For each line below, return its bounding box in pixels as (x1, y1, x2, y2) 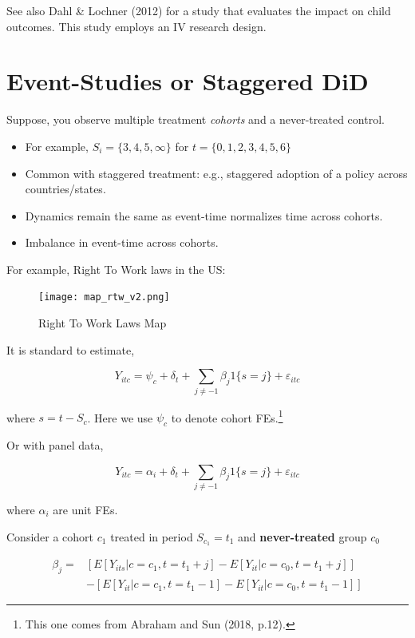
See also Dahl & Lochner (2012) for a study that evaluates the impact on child (6, 2, 391, 18)
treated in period (110, 528, 193, 545)
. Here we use (87, 409, 153, 426)
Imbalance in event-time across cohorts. (25, 234, 219, 251)
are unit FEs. (53, 501, 118, 518)
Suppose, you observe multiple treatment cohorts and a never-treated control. (6, 111, 385, 128)
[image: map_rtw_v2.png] (38, 291, 170, 303)
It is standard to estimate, (6, 341, 135, 358)
